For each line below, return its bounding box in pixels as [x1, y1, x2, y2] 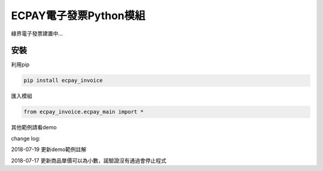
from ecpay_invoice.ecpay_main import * [23, 108, 144, 115]
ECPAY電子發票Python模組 [11, 9, 146, 22]
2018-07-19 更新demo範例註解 [11, 146, 87, 153]
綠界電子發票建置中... [11, 30, 63, 37]
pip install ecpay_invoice [23, 77, 103, 84]
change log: [11, 135, 41, 142]
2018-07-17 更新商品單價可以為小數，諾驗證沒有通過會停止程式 [11, 157, 167, 164]
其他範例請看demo [11, 124, 57, 131]
